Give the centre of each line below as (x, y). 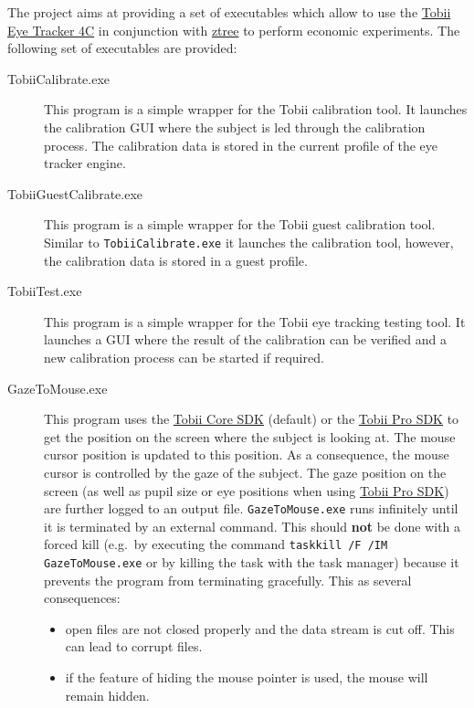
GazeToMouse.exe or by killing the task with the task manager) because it (252, 562)
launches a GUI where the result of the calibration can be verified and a (246, 339)
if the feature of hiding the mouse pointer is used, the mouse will (247, 677)
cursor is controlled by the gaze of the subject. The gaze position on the (245, 472)
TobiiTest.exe (45, 291)
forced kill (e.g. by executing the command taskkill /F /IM (216, 544)
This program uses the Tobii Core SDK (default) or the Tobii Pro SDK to (252, 419)
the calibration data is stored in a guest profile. (176, 260)
